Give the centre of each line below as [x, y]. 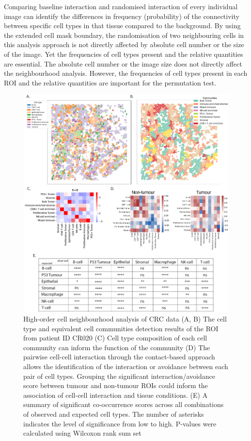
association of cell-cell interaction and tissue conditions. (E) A [116, 395]
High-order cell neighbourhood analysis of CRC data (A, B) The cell [125, 319]
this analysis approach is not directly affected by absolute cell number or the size [124, 44]
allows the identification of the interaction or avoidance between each [126, 366]
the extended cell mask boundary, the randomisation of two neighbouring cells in [124, 35]
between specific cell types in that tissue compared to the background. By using [122, 25]
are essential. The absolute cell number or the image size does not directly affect [123, 63]
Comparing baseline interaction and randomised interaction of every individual [121, 6]
